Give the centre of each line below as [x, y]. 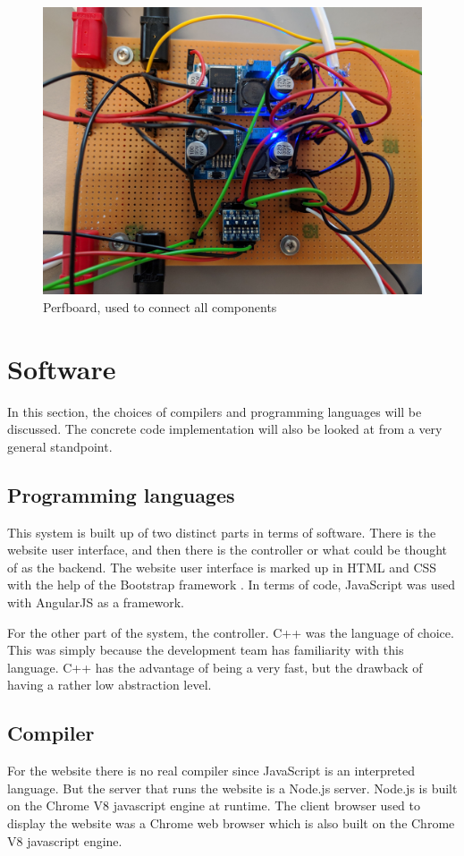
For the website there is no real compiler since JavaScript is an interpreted [211, 771]
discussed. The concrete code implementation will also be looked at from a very [225, 429]
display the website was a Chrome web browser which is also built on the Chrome [231, 822]
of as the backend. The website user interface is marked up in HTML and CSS [222, 567]
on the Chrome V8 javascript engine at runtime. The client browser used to [214, 805]
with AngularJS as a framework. [96, 602]
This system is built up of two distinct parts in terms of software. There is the [222, 532]
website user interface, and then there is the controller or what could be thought [228, 550]
